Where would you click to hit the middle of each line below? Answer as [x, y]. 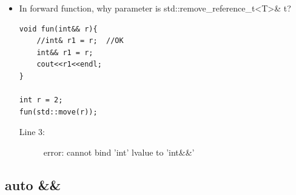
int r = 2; [41, 100]
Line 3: [32, 132]
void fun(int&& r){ [58, 29]
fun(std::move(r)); [58, 112]
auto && [33, 184]
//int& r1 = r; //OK [80, 41]
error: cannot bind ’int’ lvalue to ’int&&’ [119, 152]
